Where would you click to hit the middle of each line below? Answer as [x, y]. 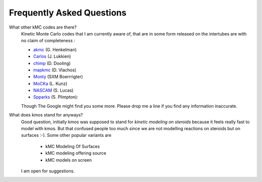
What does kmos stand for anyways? [46, 115]
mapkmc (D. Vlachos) [55, 70]
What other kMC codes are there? [43, 27]
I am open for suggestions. [48, 171]
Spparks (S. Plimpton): [56, 97]
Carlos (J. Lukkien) [52, 56]
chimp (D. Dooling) [52, 63]
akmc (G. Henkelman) [55, 50]
